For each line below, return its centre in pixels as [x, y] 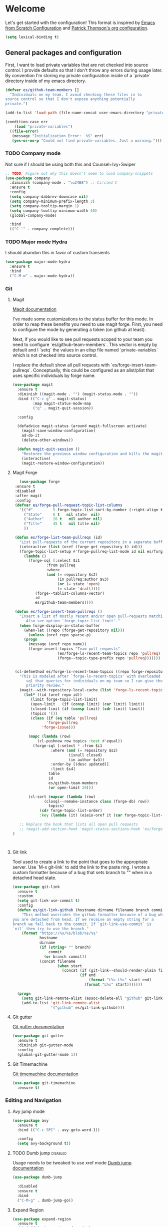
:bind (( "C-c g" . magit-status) [52, 398]
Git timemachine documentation [45, 1074]
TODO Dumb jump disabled [39, 1153]
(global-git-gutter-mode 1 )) [47, 1054]
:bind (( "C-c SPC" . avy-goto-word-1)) [59, 1130]
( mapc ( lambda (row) [49, 736]
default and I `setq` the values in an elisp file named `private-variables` [85, 350]
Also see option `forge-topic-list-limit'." [73, 621]
